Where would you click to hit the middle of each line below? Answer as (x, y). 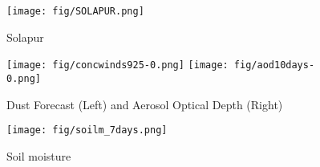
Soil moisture (39, 155)
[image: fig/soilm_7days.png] (87, 130)
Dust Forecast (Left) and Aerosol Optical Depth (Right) (145, 104)
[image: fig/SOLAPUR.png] (75, 11)
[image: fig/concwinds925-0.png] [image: (117, 65)
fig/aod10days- (274, 65)
